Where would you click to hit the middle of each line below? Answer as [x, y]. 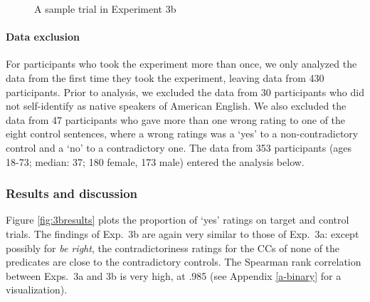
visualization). [37, 290]
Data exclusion [43, 37]
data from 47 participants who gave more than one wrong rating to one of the [176, 119]
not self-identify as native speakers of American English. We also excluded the [176, 106]
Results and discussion [72, 193]
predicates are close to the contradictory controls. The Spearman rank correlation [184, 262]
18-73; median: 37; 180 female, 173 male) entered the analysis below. [155, 161]
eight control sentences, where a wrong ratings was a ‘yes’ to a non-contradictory [182, 134]
